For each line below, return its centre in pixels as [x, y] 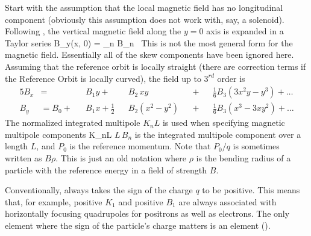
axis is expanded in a [245, 31]
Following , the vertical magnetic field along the [93, 31]
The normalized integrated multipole [73, 123]
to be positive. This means [251, 190]
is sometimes [256, 146]
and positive [141, 201]
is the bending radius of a [243, 158]
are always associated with [228, 201]
